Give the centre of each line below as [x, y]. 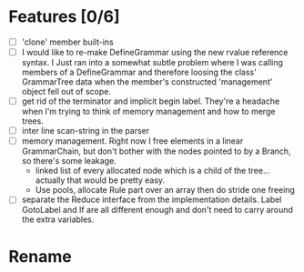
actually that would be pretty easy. [100, 180]
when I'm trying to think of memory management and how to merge [148, 112]
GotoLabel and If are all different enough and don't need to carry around [157, 210]
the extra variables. [58, 219]
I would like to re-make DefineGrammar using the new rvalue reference [155, 52]
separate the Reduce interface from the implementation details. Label [152, 200]
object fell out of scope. [66, 92]
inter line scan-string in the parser [86, 131]
